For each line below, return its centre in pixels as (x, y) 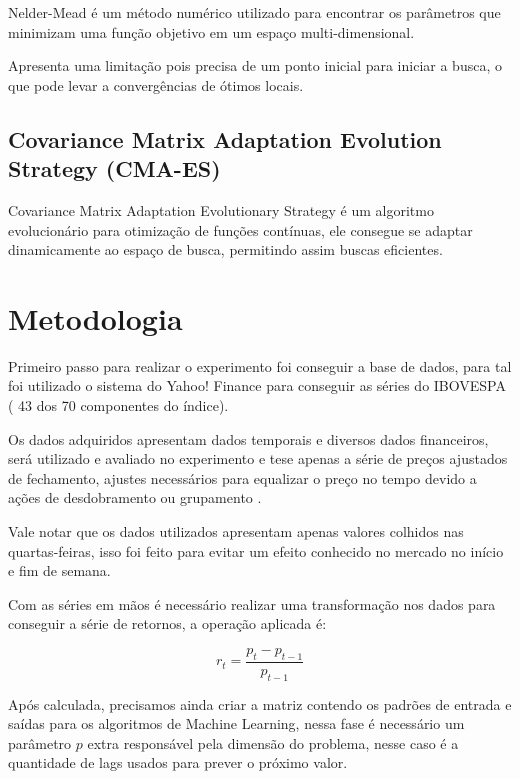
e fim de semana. (59, 570)
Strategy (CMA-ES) (114, 168)
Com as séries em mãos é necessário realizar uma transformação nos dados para (252, 603)
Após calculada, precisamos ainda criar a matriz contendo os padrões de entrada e (260, 703)
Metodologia (95, 317)
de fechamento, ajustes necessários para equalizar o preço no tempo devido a (242, 477)
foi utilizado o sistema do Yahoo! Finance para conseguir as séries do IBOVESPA (257, 385)
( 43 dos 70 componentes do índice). (118, 405)
